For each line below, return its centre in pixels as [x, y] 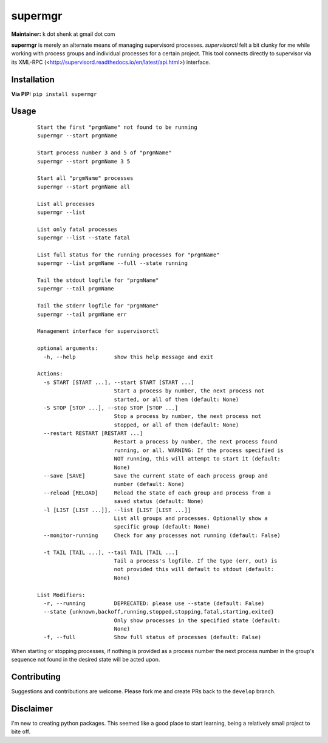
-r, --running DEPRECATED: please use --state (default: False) [154, 603]
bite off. [21, 731]
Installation [33, 79]
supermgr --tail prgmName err [82, 314]
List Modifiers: [61, 595]
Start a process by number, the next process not [189, 391]
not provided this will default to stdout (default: [194, 569]
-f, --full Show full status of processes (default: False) [152, 637]
